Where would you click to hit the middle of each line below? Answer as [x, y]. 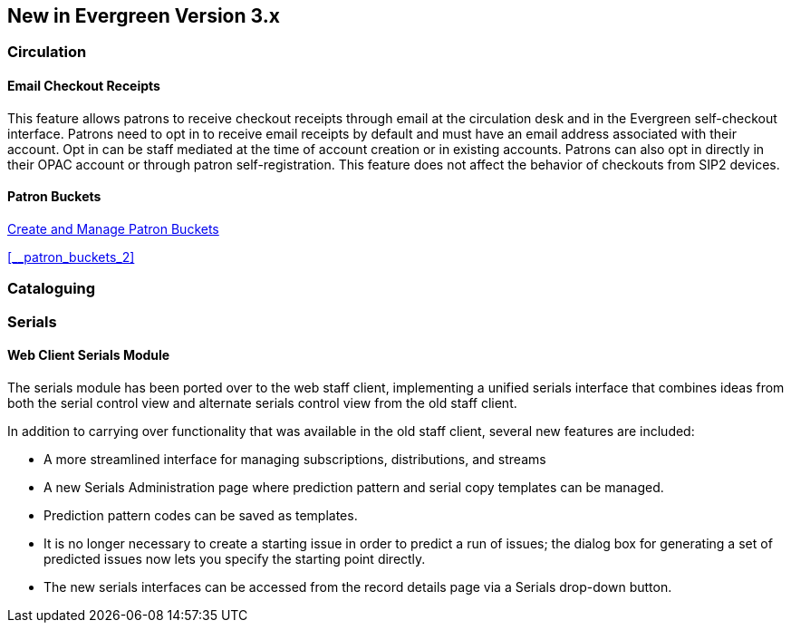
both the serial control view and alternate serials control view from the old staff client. [262, 402]
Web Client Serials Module [89, 355]
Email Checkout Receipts [84, 86]
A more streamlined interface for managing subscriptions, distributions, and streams [295, 459]
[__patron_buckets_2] [71, 257]
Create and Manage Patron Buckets [113, 228]
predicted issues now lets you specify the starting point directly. [235, 558]
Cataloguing [52, 289]
